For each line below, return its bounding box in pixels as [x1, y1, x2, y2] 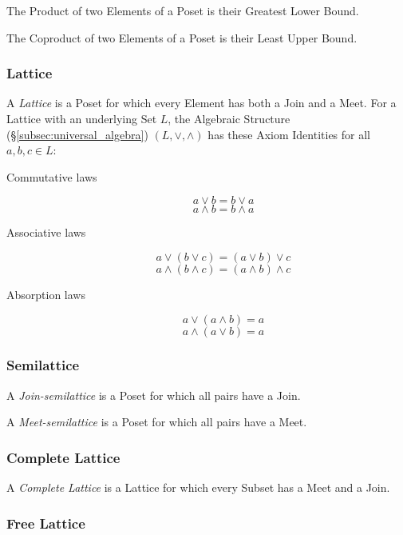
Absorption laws [6, 285, 85, 302]
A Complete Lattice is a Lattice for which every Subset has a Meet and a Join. [6, 479, 390, 496]
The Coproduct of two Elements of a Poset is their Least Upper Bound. [6, 29, 358, 46]
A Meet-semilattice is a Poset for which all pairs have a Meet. [6, 413, 307, 430]
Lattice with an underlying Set [6, 110, 157, 126]
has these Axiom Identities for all [207, 126, 370, 142]
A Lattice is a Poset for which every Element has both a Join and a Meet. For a [6, 94, 397, 111]
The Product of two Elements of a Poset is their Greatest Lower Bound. [6, 2, 359, 18]
